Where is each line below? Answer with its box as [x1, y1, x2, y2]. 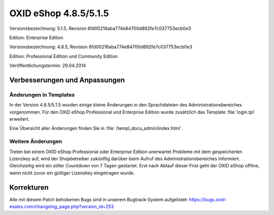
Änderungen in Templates [9, 91, 75, 98]
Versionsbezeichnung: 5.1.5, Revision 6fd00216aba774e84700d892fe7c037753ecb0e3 [9, 25, 191, 31]
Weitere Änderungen [9, 138, 62, 145]
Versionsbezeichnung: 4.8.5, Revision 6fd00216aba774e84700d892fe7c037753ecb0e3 [9, 44, 193, 50]
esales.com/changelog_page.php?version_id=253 [9, 203, 114, 210]
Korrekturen [9, 183, 49, 192]
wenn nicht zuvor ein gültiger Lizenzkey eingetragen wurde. [9, 170, 135, 176]
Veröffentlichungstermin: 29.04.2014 [9, 62, 86, 68]
